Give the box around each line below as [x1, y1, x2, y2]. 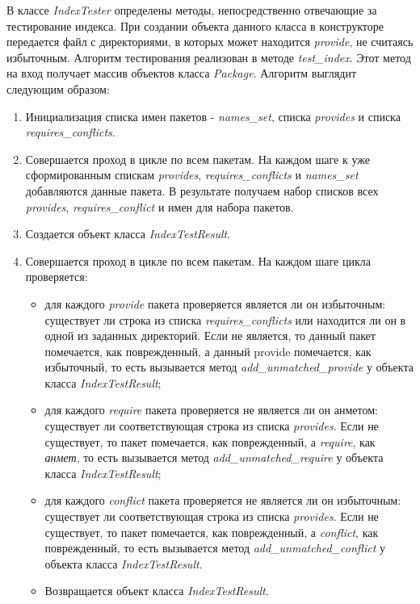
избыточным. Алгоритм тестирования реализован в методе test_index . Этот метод [6, 48, 411, 65]
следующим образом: [6, 80, 110, 97]
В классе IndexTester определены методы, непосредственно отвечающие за [6, 2, 377, 18]
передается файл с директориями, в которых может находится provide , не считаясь [6, 33, 414, 50]
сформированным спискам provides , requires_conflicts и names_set [25, 166, 359, 183]
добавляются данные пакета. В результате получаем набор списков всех [25, 182, 379, 199]
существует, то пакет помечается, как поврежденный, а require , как [44, 433, 376, 450]
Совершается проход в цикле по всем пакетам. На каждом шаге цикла [25, 252, 371, 269]
